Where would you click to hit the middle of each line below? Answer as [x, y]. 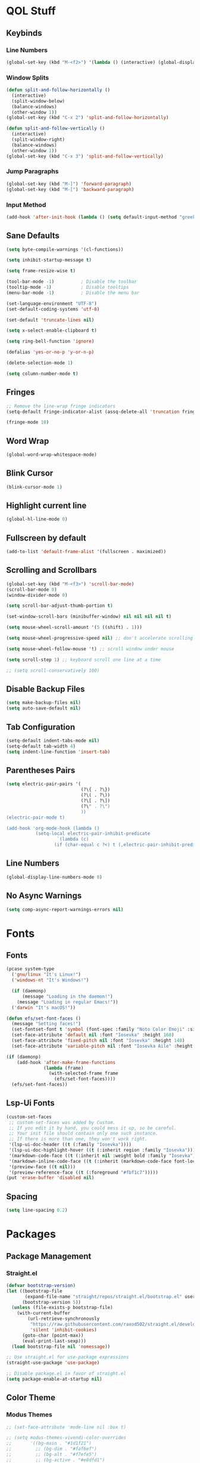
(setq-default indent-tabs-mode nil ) [53, 740]
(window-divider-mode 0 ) [37, 595]
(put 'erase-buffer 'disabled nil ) [50, 1178]
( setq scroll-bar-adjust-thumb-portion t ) [60, 606]
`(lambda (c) [73, 839]
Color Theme [31, 1398]
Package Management [49, 1256]
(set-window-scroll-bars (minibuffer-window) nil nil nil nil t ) [89, 617]
